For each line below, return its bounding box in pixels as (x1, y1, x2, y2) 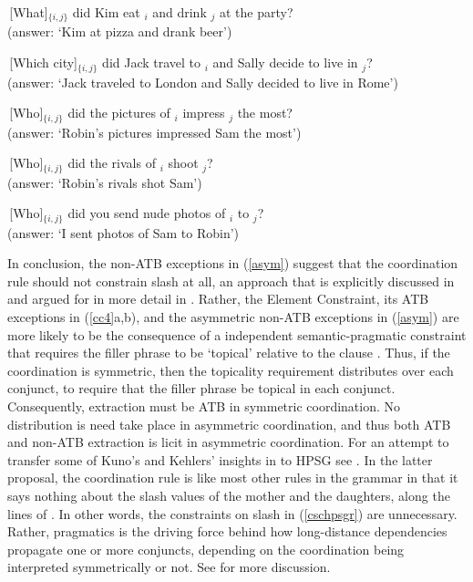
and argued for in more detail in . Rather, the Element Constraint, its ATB (7, 289, 429, 308)
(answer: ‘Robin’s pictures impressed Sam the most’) (7, 122, 302, 141)
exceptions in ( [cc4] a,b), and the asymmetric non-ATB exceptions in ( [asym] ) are (7, 307, 459, 327)
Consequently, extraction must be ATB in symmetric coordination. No (7, 396, 401, 415)
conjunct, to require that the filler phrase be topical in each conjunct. (7, 379, 396, 398)
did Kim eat (72, 3, 140, 21)
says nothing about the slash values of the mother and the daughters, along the (7, 485, 450, 504)
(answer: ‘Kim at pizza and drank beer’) (7, 22, 232, 41)
